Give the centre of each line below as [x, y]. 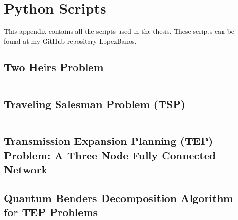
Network [26, 169]
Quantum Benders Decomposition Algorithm [119, 197]
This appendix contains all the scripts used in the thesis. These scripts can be [119, 31]
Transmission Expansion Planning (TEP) [109, 141]
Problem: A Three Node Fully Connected [110, 155]
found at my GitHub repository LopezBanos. [70, 40]
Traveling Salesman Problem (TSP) [95, 103]
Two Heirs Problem [54, 67]
